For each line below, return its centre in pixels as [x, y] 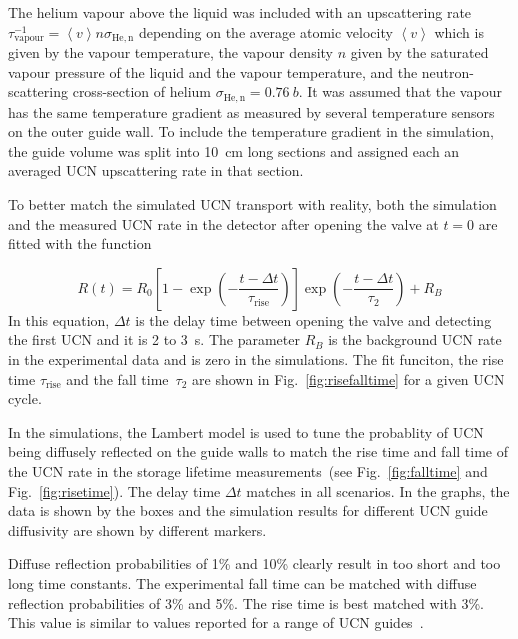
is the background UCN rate [415, 339]
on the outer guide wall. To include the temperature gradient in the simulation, [251, 131]
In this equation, [59, 319]
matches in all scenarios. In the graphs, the [378, 490]
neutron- [447, 71]
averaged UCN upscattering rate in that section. [156, 170]
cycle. [25, 398]
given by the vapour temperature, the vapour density [170, 52]
